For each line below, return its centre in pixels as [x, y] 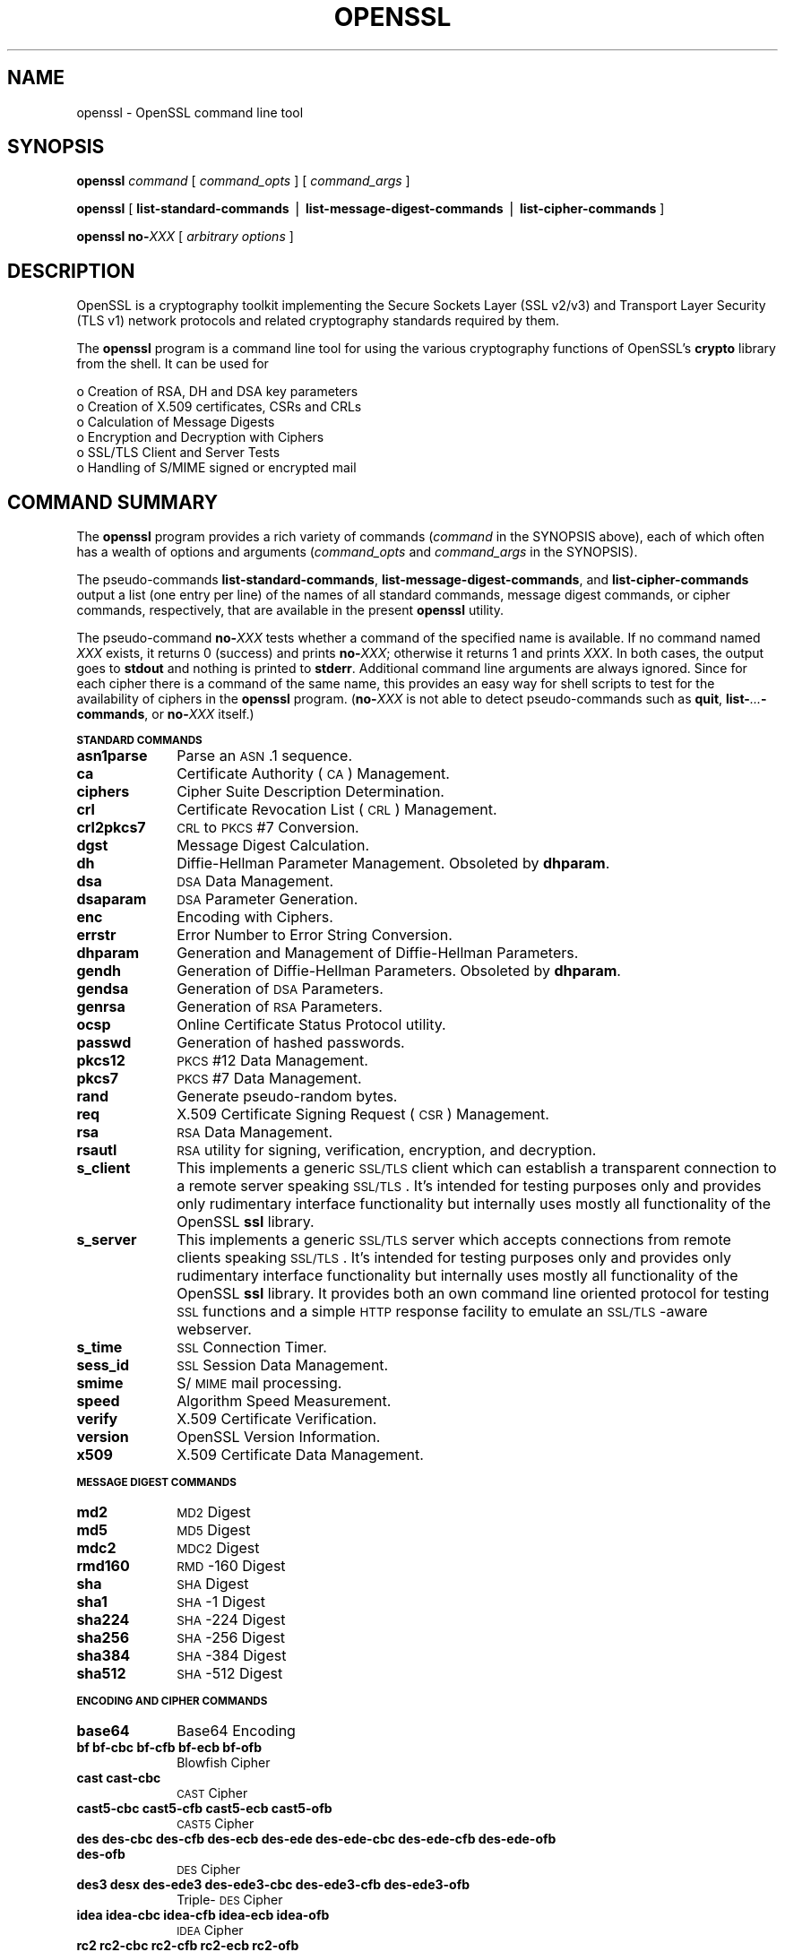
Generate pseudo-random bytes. [287, 1097]
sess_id [103, 1365]
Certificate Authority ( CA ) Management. [313, 774]
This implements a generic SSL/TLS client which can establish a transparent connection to [477, 1168]
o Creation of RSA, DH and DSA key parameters [217, 392]
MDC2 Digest [218, 1548]
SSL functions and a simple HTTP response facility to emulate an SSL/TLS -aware [442, 1312]
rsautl [97, 1150]
